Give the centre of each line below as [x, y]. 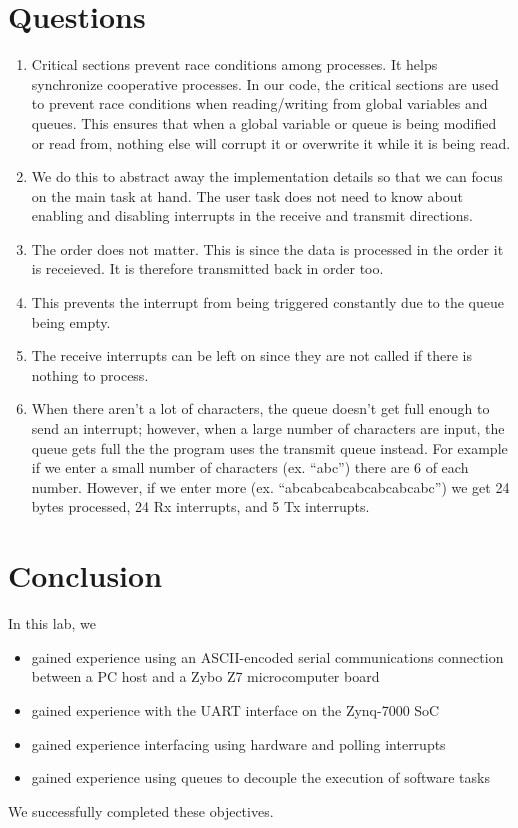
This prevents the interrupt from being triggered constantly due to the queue [268, 302]
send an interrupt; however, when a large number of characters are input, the [268, 428]
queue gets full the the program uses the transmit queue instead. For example [269, 447]
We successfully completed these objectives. [141, 810]
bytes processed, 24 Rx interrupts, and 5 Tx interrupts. [200, 506]
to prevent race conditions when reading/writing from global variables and [259, 103]
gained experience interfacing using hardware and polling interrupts [238, 743]
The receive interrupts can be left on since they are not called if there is [252, 355]
